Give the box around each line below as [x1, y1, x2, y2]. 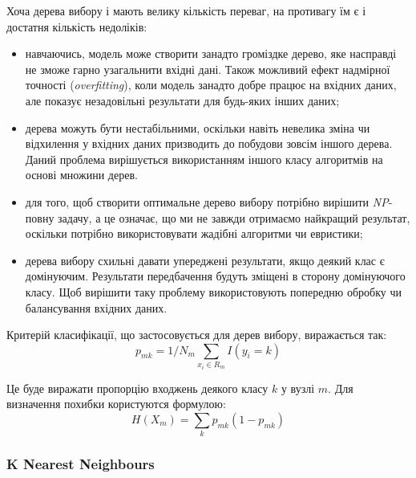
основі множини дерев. [25, 166, 138, 183]
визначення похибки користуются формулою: [6, 395, 226, 412]
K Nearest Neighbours [6, 454, 155, 474]
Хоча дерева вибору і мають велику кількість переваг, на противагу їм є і [6, 2, 366, 18]
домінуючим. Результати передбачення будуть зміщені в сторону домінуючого [25, 268, 406, 284]
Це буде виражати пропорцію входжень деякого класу [6, 379, 269, 396]
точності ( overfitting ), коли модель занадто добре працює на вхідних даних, [25, 76, 397, 93]
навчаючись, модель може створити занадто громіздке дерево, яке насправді [25, 45, 397, 62]
